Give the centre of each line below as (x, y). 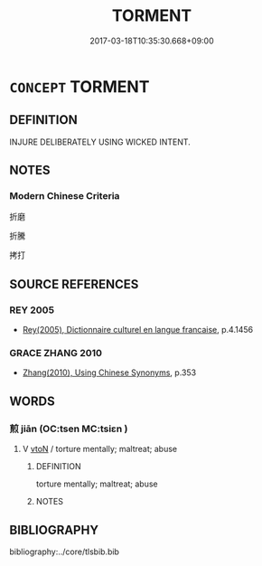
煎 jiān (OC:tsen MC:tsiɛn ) (69, 429)
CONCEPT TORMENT (80, 86)
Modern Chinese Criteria (65, 196)
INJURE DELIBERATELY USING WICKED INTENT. (100, 142)
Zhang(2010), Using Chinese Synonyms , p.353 (109, 373)
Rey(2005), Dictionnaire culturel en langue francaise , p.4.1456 (138, 330)
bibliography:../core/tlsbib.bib (65, 552)
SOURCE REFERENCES (74, 284)
